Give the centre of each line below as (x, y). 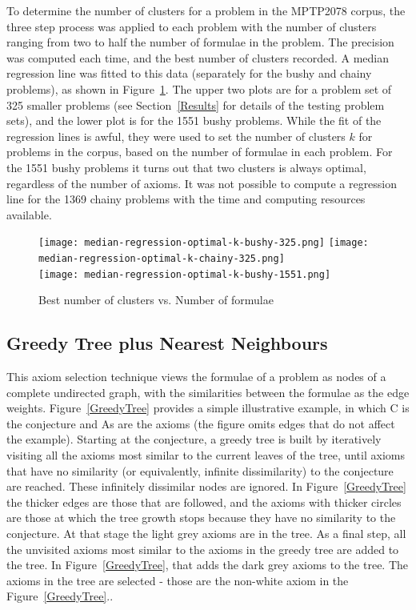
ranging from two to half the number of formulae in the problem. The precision (200, 42)
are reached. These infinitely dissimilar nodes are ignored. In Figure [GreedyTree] (206, 486)
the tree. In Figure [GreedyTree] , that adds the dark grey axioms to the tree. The (208, 565)
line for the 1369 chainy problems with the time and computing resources (186, 199)
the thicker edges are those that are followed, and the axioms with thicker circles (204, 502)
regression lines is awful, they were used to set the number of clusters (176, 136)
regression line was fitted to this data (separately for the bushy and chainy (189, 73)
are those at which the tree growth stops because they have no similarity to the (201, 518)
